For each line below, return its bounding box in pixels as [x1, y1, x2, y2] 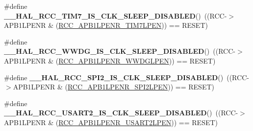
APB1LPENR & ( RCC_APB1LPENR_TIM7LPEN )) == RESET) [4, 20, 208, 30]
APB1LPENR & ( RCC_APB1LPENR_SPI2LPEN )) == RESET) [13, 82, 214, 92]
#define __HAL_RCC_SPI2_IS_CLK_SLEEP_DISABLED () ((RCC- [4, 72, 249, 82]
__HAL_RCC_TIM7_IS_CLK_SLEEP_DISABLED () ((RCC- [4, 10, 227, 21]
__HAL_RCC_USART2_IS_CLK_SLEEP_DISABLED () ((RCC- [4, 108, 238, 118]
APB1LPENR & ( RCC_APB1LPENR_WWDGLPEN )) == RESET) [4, 55, 216, 65]
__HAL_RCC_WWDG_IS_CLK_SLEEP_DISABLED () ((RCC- [4, 46, 235, 56]
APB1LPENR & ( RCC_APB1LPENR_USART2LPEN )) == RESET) [4, 117, 218, 127]
